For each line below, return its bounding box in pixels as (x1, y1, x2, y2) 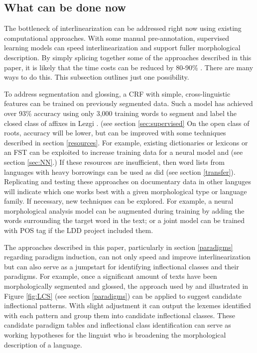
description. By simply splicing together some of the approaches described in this (4, 52, 252, 62)
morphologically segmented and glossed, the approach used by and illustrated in (4, 281, 249, 291)
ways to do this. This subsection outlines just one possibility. (4, 72, 189, 82)
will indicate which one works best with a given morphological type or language (4, 186, 247, 196)
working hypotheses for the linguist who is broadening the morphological (4, 330, 226, 340)
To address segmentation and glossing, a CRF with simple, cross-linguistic (4, 88, 231, 99)
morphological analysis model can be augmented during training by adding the (4, 205, 245, 216)
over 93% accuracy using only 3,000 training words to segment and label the (4, 108, 237, 118)
